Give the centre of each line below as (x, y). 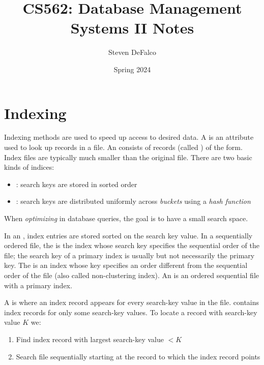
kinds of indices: (29, 167)
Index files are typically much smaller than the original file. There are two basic (128, 157)
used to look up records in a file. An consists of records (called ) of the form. (123, 147)
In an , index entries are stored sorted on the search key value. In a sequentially (128, 235)
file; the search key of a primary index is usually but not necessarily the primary (129, 255)
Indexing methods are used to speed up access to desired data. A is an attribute (129, 137)
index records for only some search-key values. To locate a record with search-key (131, 312)
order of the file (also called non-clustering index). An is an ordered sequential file (132, 275)
